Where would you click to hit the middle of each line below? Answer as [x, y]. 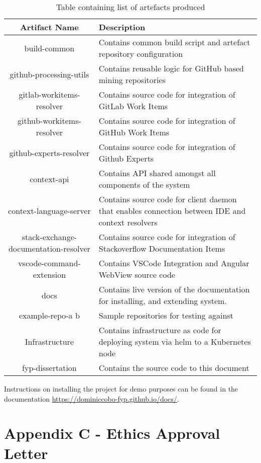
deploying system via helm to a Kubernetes [175, 341]
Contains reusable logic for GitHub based [171, 68]
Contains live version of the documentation [174, 289]
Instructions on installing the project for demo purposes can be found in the [121, 389]
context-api [49, 179]
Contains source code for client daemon [168, 199]
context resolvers [128, 222]
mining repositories [132, 80]
